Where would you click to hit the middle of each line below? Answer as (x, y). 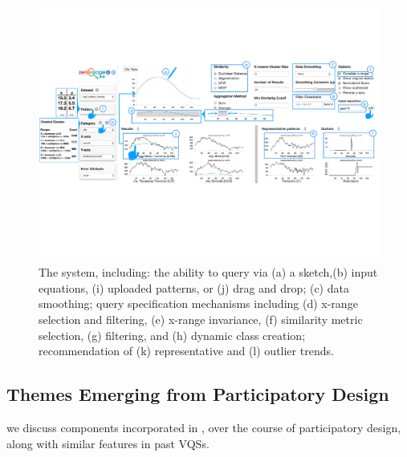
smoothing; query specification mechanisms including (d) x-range (198, 303)
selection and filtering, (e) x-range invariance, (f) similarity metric (201, 319)
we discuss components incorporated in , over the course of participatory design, (204, 427)
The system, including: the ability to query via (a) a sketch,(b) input (208, 272)
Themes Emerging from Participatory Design (198, 394)
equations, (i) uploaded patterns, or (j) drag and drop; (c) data (194, 287)
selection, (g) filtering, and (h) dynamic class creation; (172, 335)
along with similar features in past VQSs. (108, 443)
